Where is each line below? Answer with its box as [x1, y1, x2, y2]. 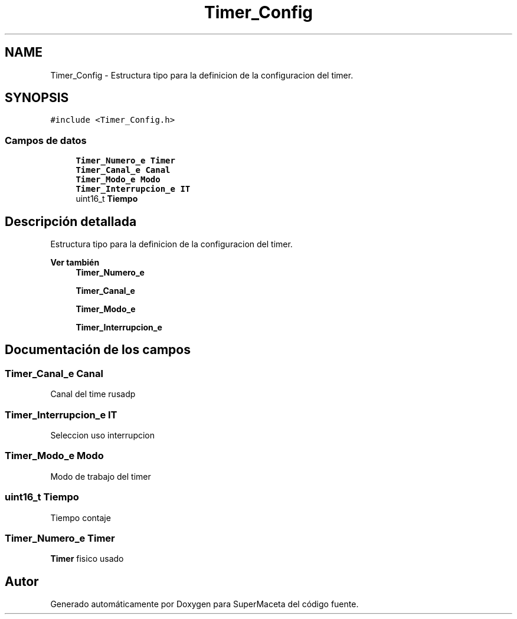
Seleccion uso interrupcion [50, 430, 155, 440]
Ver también [50, 257, 100, 268]
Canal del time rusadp [50, 389, 136, 399]
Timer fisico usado [50, 554, 124, 564]
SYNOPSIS [5, 90, 69, 106]
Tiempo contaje [50, 512, 111, 523]
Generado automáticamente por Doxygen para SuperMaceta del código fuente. [50, 599, 359, 610]
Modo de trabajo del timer [50, 471, 151, 482]
